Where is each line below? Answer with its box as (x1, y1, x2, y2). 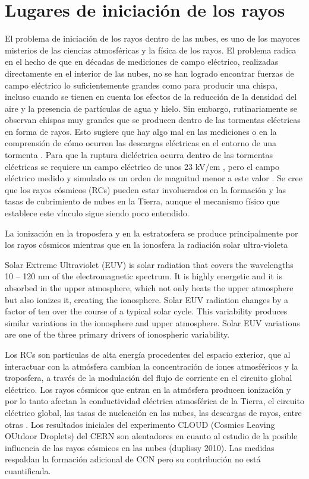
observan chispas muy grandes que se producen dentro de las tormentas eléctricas (5, 114, 301, 126)
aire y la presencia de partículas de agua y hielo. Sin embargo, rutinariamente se (5, 102, 298, 114)
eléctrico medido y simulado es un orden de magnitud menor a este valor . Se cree (5, 172, 302, 184)
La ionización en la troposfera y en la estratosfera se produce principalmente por (5, 226, 298, 239)
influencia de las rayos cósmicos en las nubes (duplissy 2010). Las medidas (5, 441, 275, 453)
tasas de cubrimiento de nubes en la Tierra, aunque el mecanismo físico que (5, 195, 280, 207)
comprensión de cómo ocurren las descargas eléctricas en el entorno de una (5, 137, 277, 149)
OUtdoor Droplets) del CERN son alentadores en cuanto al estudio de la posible (5, 430, 298, 442)
